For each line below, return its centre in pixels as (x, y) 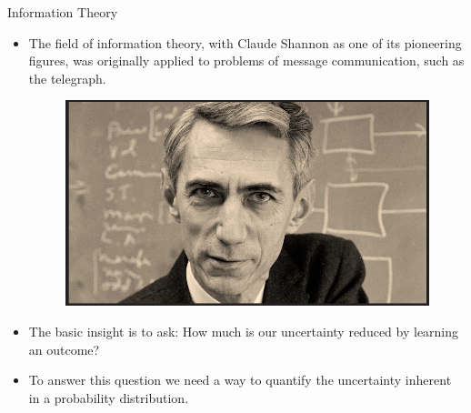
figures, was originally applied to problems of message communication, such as (246, 60)
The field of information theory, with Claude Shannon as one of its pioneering (245, 42)
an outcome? (64, 349)
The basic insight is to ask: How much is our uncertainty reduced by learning (244, 331)
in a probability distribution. (109, 397)
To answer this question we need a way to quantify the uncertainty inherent (240, 380)
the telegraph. (67, 78)
